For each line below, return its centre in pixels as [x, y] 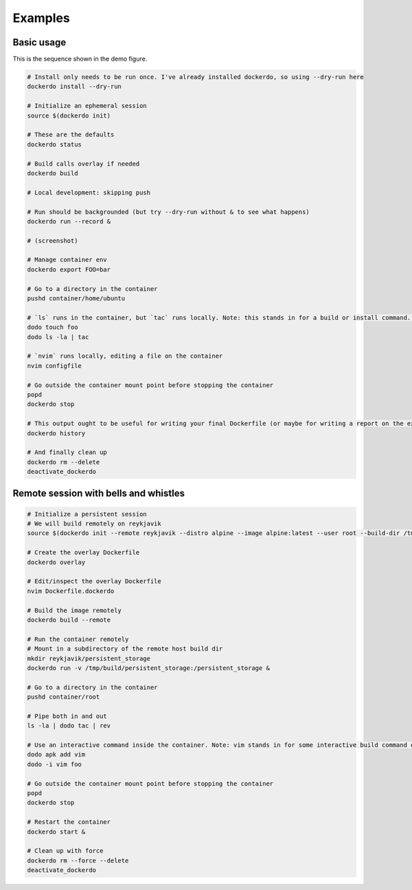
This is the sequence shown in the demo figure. [80, 59]
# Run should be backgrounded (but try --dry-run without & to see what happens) [169, 212]
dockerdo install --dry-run [74, 87]
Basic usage [39, 42]
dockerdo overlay [56, 562]
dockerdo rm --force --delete [78, 860]
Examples [41, 18]
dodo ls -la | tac [58, 337]
